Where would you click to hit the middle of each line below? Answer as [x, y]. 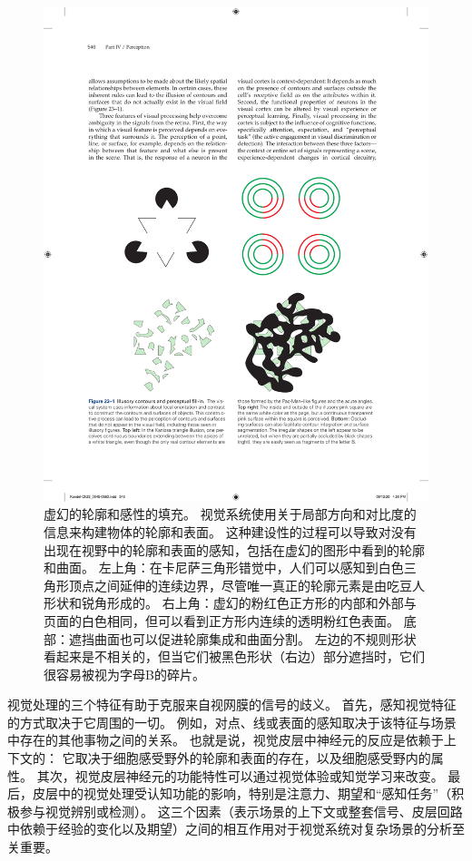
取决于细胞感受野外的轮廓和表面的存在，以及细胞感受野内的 [253, 758]
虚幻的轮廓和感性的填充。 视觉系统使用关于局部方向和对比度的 [230, 514]
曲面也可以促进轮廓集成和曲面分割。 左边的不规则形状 [255, 638]
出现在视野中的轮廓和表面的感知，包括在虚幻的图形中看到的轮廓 [234, 549]
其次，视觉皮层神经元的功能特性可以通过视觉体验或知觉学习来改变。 [240, 775]
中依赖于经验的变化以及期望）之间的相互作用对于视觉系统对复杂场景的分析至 [236, 829]
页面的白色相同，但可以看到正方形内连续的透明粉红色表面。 [221, 620]
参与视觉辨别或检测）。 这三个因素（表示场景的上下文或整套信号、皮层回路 [241, 811]
